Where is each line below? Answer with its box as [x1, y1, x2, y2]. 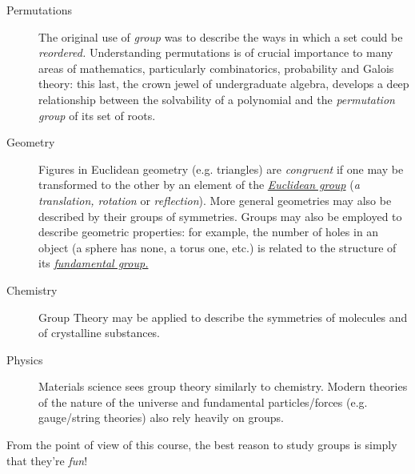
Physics [6, 351, 43, 368]
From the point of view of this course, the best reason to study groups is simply [6, 436, 397, 453]
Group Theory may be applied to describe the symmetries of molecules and [38, 308, 408, 325]
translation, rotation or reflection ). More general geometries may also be [38, 191, 392, 208]
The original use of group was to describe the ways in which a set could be [38, 28, 403, 45]
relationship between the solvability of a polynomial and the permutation [38, 90, 395, 107]
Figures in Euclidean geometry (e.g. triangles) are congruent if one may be [38, 160, 404, 177]
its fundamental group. [38, 255, 149, 271]
